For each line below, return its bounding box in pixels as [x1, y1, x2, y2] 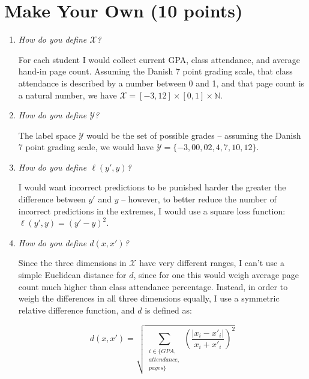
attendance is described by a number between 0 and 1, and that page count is [18, 76, 305, 89]
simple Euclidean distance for [18, 268, 127, 281]
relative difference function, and [18, 303, 135, 316]
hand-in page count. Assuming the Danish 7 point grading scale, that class [18, 65, 293, 77]
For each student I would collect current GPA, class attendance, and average [18, 53, 300, 65]
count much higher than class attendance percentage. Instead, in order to [18, 280, 288, 293]
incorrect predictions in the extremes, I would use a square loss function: [18, 204, 286, 217]
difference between [18, 193, 86, 205]
